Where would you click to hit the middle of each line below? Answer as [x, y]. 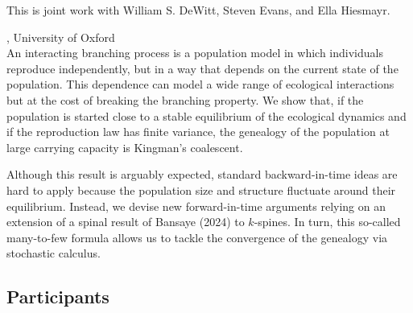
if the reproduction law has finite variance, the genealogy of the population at [198, 132]
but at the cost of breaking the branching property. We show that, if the [185, 99]
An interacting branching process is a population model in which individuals [195, 53]
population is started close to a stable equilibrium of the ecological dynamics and [206, 115]
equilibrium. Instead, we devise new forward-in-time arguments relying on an [196, 206]
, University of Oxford [61, 37]
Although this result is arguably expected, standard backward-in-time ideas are [202, 174]
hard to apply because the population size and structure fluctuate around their [201, 189]
